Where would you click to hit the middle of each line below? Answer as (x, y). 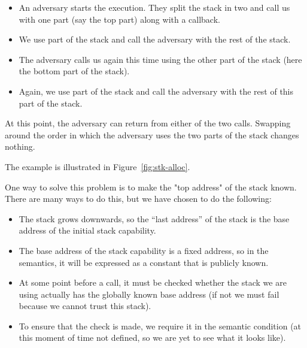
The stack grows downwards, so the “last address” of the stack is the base (154, 218)
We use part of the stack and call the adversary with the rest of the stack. (155, 39)
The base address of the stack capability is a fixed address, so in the (144, 250)
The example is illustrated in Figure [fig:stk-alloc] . (98, 166)
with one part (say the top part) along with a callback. (119, 19)
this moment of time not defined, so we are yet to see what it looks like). (152, 338)
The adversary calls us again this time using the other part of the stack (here (160, 59)
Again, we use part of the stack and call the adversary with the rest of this (156, 91)
